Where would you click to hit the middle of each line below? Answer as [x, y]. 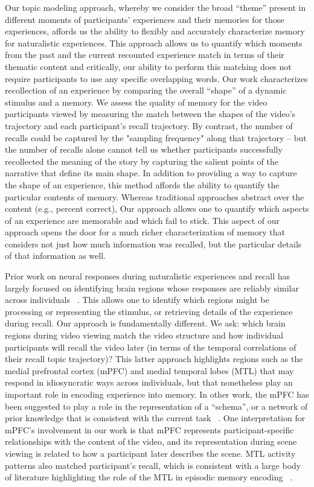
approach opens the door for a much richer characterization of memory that [145, 232]
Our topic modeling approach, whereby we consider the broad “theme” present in [155, 7]
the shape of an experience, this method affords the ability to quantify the [142, 184]
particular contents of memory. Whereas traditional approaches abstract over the [155, 196]
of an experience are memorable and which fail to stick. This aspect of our [142, 220]
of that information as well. [55, 256]
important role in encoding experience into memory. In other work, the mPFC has [157, 394]
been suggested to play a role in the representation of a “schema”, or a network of [156, 406]
